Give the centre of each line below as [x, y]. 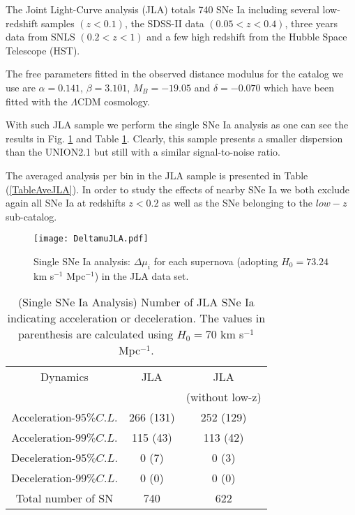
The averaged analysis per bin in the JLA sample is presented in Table [157, 175]
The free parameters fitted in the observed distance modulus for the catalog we [175, 74]
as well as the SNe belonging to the [237, 203]
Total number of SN [65, 498]
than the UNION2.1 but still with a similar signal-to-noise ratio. [143, 152]
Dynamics [65, 377]
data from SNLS [40, 37]
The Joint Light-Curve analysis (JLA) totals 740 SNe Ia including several [163, 9]
